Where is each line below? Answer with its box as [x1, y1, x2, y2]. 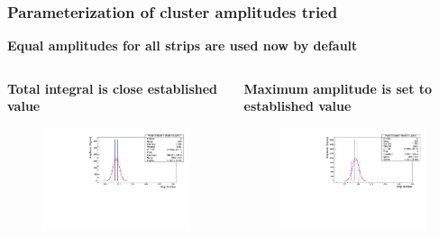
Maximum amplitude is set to [243, 78, 433, 97]
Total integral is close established [7, 78, 218, 97]
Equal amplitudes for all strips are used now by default [7, 36, 358, 55]
